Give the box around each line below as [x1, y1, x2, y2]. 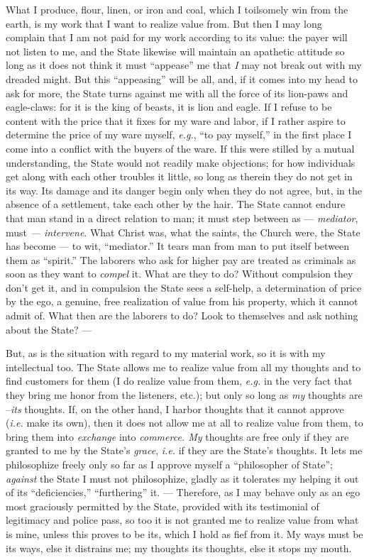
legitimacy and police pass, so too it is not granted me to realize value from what [6, 512, 359, 527]
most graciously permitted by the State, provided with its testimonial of [6, 498, 319, 513]
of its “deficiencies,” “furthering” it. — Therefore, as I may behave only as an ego [6, 485, 360, 500]
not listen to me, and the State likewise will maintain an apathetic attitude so [6, 43, 345, 58]
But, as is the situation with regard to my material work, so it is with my [6, 346, 326, 361]
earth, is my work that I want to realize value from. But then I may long [6, 16, 322, 31]
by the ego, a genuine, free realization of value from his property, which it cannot [6, 294, 358, 309]
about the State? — [6, 322, 92, 336]
